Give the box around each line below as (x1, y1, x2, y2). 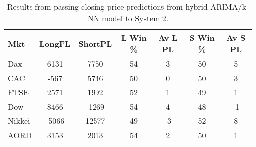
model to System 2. (102, 12, 169, 24)
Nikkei (8, 115, 30, 126)
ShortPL (78, 37, 112, 49)
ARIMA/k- (210, 1, 249, 12)
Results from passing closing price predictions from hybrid (7, 1, 208, 12)
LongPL (39, 37, 71, 49)
